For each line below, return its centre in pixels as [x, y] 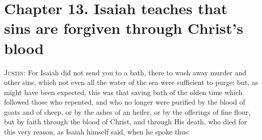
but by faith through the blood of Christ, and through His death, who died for [126, 122]
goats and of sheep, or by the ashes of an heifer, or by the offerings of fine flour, [127, 111]
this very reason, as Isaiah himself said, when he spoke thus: [97, 132]
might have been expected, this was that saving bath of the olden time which [123, 92]
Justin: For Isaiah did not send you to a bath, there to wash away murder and [125, 72]
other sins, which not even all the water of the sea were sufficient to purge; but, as [131, 82]
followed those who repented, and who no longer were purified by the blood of [125, 102]
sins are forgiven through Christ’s [124, 28]
